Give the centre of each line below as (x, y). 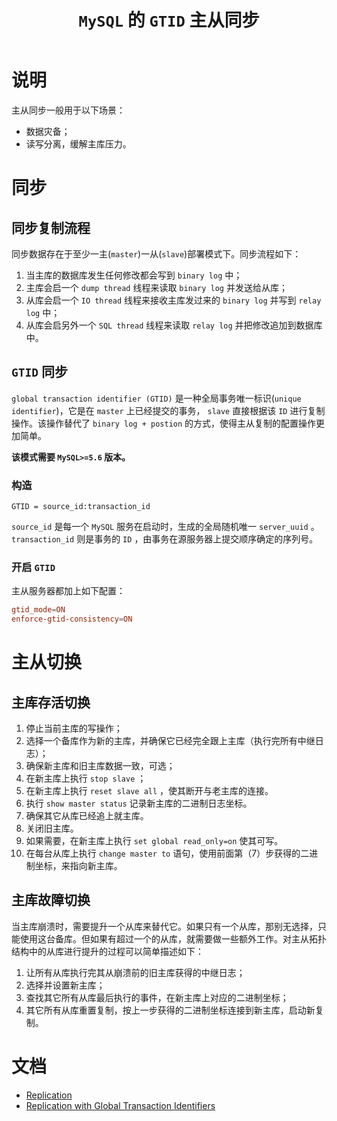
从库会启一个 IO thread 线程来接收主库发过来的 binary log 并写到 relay (173, 300)
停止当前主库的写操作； (74, 728)
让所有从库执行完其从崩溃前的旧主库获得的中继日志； (135, 972)
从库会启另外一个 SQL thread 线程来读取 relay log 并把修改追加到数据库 (174, 325)
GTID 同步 (39, 372)
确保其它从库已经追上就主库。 (87, 816)
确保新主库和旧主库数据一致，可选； (100, 766)
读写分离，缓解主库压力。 (78, 143)
